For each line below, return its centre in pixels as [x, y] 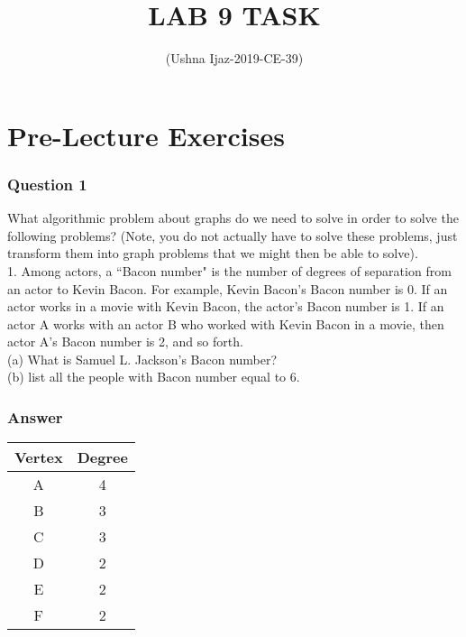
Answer [35, 416]
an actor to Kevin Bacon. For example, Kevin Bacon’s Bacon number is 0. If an [228, 288]
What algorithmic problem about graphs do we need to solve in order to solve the [233, 218]
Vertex [39, 457]
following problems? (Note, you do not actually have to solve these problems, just [233, 235]
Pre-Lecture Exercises [146, 135]
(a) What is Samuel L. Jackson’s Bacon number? [142, 359]
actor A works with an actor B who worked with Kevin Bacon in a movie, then [226, 323]
